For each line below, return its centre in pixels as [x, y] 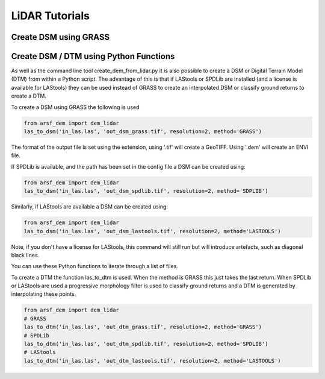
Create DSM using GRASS [60, 37]
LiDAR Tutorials [51, 16]
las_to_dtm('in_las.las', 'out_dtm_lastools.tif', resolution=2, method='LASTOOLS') [152, 361]
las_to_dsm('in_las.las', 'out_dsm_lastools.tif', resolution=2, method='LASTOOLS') [152, 231]
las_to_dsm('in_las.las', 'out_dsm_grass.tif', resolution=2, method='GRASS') [143, 132]
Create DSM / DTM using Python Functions [93, 56]
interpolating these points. [44, 294]
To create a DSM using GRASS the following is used [75, 107]
